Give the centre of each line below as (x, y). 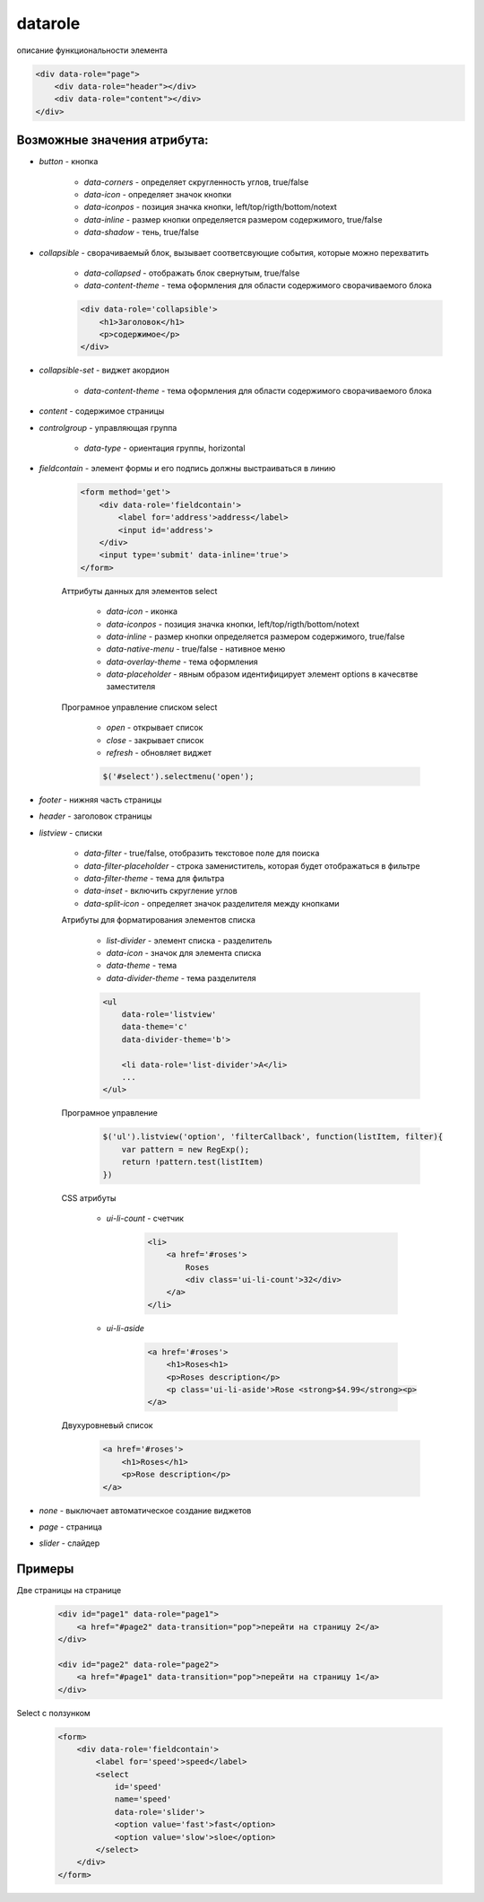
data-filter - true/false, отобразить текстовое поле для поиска (202, 854)
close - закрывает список (155, 740)
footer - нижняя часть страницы (100, 800)
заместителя (131, 687)
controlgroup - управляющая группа (108, 427)
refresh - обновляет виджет (159, 753)
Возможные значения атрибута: (113, 140)
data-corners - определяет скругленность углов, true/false (196, 182)
